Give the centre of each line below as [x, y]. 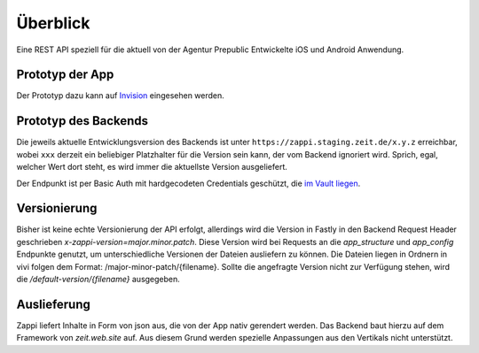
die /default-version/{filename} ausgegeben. [98, 279]
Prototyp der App [65, 75]
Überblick [53, 23]
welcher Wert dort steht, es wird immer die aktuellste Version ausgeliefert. [152, 167]
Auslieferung [53, 304]
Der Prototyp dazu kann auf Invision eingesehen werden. [121, 96]
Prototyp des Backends [82, 121]
